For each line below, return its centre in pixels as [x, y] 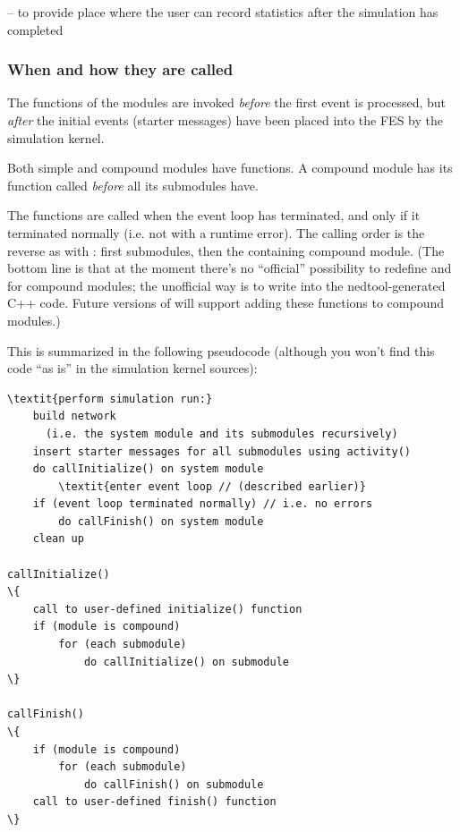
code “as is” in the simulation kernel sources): [132, 368]
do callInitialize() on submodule [186, 662]
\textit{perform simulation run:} [110, 399]
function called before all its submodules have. [133, 185]
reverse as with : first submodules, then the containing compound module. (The [226, 250]
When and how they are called [120, 69]
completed [35, 29]
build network [74, 416]
